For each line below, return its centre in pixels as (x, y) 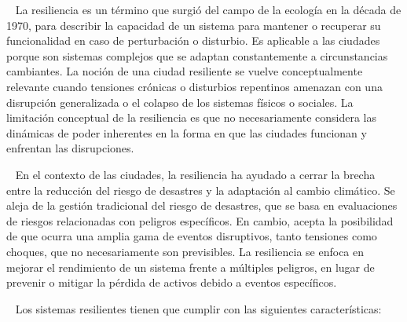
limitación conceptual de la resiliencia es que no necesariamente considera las (192, 117)
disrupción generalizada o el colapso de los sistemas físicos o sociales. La (180, 102)
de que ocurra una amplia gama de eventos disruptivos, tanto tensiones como (192, 236)
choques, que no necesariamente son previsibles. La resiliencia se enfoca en (185, 251)
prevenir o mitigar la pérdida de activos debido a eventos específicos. (172, 282)
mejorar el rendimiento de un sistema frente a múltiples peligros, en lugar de (191, 267)
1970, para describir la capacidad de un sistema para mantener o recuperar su (194, 25)
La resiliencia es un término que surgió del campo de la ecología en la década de (208, 9)
